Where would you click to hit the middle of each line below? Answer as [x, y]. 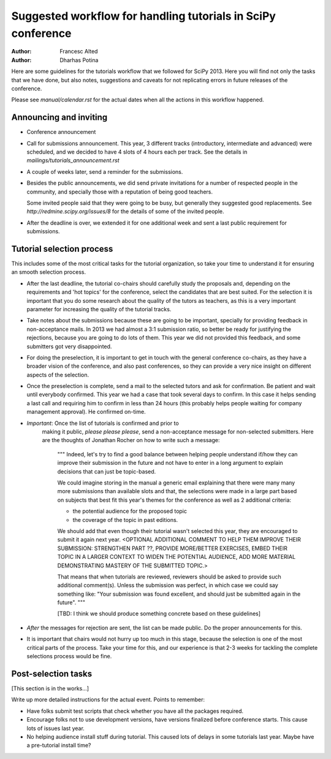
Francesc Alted [79, 52]
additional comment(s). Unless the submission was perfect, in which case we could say [168, 585]
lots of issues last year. [56, 728]
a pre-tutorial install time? [59, 745]
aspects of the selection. [58, 375]
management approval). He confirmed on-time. [86, 412]
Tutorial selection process [62, 249]
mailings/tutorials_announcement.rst [73, 160]
